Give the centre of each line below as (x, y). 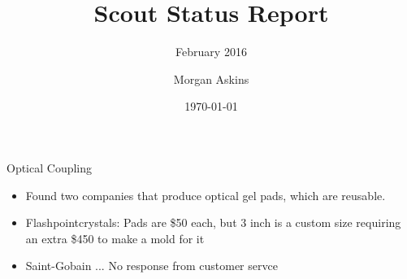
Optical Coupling (50, 167)
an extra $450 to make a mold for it (115, 238)
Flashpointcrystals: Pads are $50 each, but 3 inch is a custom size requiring (213, 222)
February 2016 (211, 52)
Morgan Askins (211, 78)
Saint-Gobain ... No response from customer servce (152, 266)
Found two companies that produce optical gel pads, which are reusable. (206, 195)
